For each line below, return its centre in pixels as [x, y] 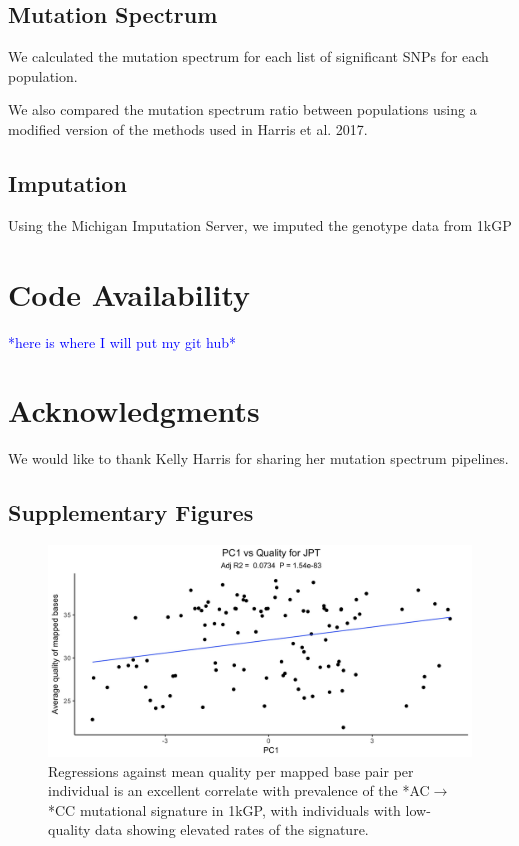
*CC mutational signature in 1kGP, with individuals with [224, 809]
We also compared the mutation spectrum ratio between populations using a [242, 109]
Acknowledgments [134, 410]
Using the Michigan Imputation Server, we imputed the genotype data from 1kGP [260, 224]
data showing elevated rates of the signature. [232, 829]
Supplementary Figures [131, 512]
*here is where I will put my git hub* [122, 341]
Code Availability [129, 293]
